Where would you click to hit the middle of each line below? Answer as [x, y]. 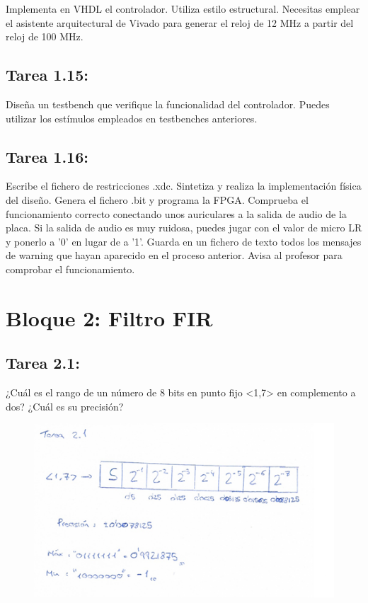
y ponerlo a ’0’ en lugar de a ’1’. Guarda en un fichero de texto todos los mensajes [184, 241]
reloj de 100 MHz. [45, 36]
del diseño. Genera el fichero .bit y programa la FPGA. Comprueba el [157, 199]
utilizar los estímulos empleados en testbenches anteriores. [132, 118]
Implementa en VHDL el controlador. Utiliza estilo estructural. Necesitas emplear [183, 8]
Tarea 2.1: [43, 363]
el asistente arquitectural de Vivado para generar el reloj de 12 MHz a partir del [180, 22]
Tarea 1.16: [47, 156]
